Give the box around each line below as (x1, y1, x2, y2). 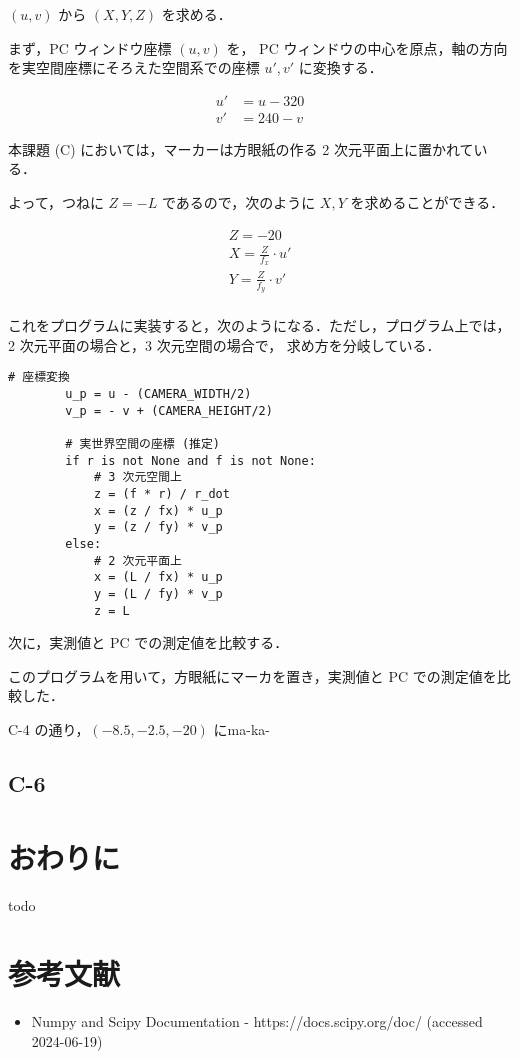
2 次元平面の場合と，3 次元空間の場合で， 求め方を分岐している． (8, 334, 441, 355)
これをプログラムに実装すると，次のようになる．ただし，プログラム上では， (8, 315, 511, 336)
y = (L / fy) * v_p (93, 586, 223, 601)
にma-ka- (213, 719, 270, 740)
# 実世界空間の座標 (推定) (65, 437, 220, 452)
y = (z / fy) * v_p (93, 520, 223, 535)
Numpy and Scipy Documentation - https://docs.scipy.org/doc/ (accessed (31, 1011, 483, 1032)
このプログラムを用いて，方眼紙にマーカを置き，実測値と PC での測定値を (8, 665, 497, 686)
